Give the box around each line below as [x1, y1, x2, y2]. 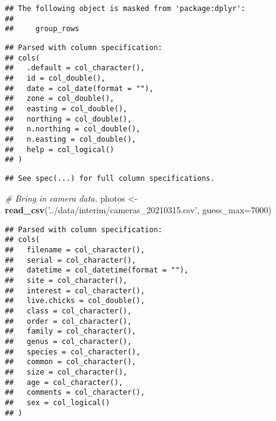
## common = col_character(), [5, 357, 136, 367]
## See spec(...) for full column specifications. [5, 174, 215, 183]
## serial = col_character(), [5, 255, 136, 265]
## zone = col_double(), [5, 94, 114, 103]
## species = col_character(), [5, 347, 140, 356]
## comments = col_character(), [5, 388, 145, 397]
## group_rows [5, 24, 79, 34]
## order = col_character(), [5, 317, 132, 326]
